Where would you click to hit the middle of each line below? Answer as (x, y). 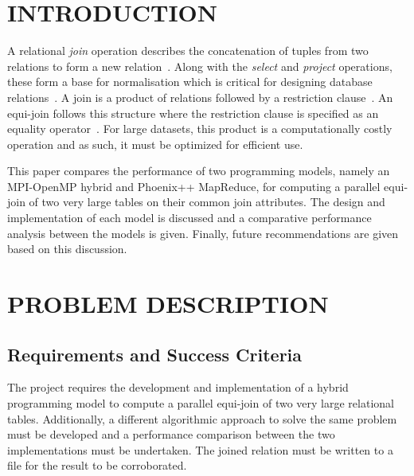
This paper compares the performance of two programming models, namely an (199, 171)
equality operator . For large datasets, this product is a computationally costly (200, 129)
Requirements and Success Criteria (155, 354)
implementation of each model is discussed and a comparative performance (189, 218)
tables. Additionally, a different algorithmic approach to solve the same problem (202, 418)
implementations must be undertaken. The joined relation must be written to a (200, 449)
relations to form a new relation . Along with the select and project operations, (200, 66)
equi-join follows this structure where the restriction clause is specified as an (193, 113)
